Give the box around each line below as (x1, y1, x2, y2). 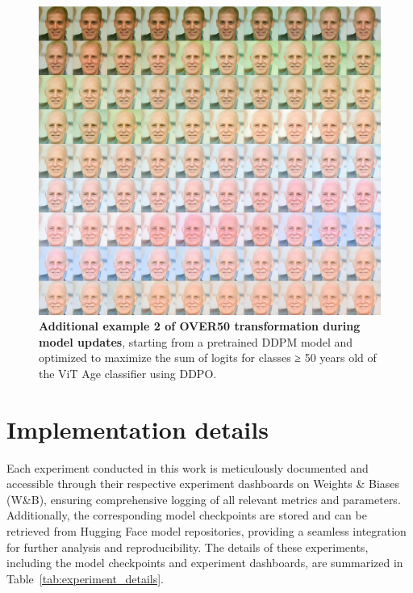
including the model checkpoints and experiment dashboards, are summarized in (6, 554, 403, 571)
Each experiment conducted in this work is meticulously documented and (6, 459, 369, 476)
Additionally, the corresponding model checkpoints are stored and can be (6, 507, 367, 524)
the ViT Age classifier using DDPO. (39, 364, 217, 381)
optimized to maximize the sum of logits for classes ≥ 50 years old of (39, 349, 377, 366)
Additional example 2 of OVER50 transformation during (39, 318, 361, 334)
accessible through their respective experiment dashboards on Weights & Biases (6, 475, 400, 492)
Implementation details (6, 412, 269, 445)
